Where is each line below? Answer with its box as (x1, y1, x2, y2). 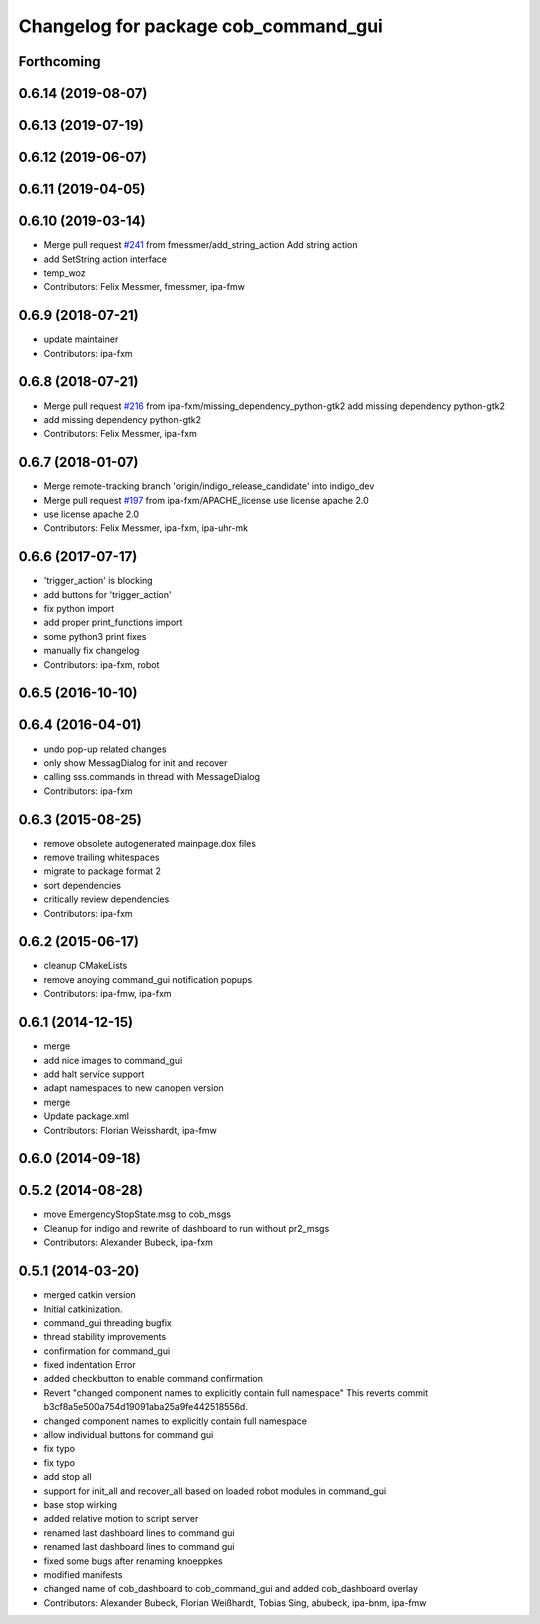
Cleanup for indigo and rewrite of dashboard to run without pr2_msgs (43, 1222, 330, 1234)
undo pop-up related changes (43, 743, 167, 755)
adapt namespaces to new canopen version (43, 1082, 224, 1094)
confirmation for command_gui (43, 1345, 171, 1357)
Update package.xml (43, 1110, 130, 1122)
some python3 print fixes (43, 630, 147, 642)
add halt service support (43, 1068, 145, 1080)
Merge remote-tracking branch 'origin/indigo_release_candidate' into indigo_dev (43, 480, 375, 492)
